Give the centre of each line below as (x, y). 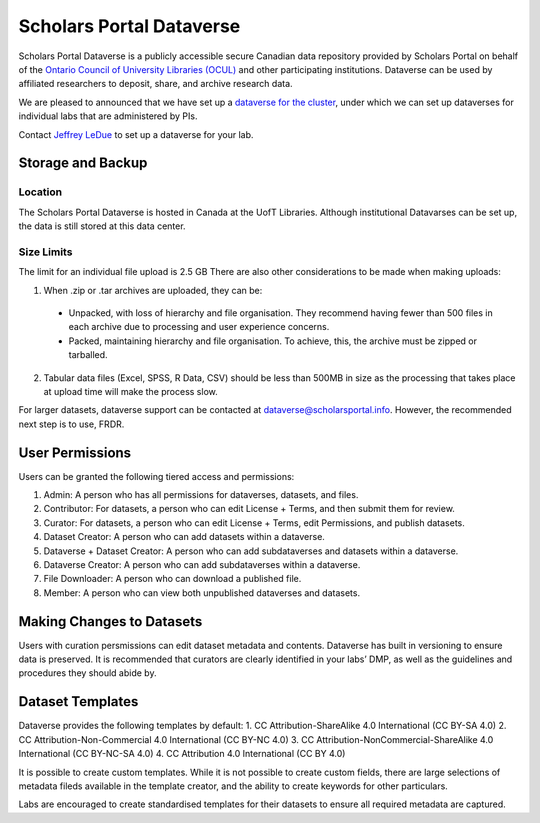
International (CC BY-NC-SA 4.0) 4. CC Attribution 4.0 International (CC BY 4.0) (182, 754)
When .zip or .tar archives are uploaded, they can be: (153, 290)
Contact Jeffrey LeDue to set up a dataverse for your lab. (136, 134)
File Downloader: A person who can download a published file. (172, 579)
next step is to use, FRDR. (71, 424)
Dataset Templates (78, 701)
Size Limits (45, 252)
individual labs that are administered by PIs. (108, 116)
